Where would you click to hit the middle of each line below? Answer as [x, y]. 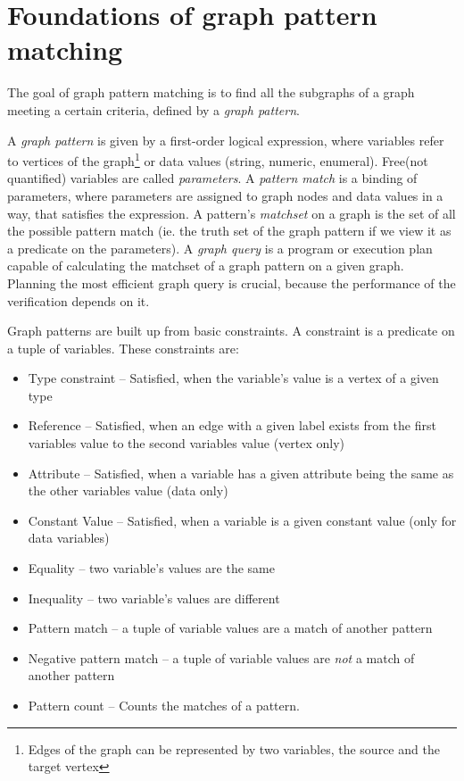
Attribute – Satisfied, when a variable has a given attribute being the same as [241, 473]
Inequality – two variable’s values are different [154, 598]
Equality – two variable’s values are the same [151, 568]
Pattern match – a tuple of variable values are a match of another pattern [230, 628]
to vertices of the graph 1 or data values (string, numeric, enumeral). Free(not [218, 159]
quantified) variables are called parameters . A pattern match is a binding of [212, 178]
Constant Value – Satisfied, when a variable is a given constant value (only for [242, 520]
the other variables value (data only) [128, 490]
